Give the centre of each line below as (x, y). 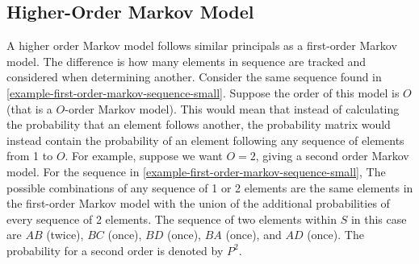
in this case (379, 219)
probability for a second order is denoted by (115, 250)
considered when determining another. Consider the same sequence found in (194, 77)
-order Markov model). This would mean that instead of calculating (232, 108)
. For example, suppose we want (144, 156)
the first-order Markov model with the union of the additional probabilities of (198, 203)
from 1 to (30, 156)
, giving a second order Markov (332, 156)
